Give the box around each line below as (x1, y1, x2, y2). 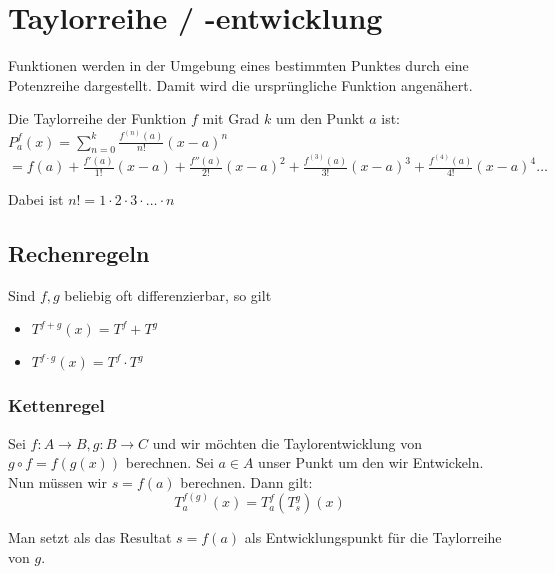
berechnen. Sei (125, 452, 214, 473)
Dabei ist (8, 188, 64, 209)
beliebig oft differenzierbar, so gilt (64, 284, 272, 305)
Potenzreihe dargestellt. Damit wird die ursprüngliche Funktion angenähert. (8, 74, 473, 95)
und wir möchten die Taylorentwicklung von (152, 432, 422, 453)
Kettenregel (8, 393, 105, 418)
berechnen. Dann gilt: (180, 471, 313, 492)
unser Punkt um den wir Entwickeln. (258, 452, 484, 473)
